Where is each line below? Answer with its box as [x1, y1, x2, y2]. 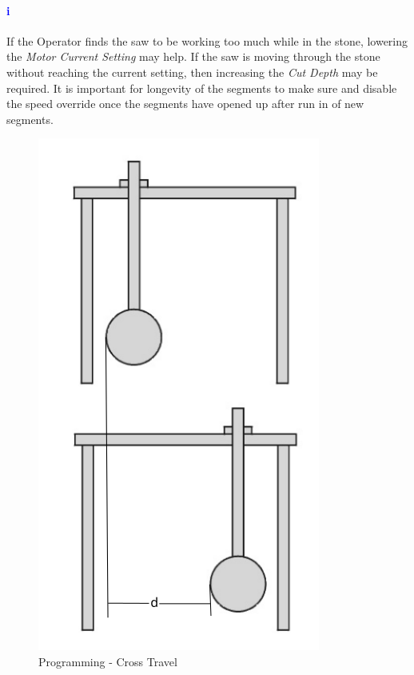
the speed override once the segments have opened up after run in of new [6, 95, 364, 112]
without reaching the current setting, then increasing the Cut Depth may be [6, 63, 378, 80]
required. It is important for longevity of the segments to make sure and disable [6, 79, 397, 96]
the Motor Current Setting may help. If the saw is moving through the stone [6, 48, 380, 65]
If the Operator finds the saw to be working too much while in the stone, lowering [6, 32, 408, 49]
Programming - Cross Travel [38, 653, 177, 669]
